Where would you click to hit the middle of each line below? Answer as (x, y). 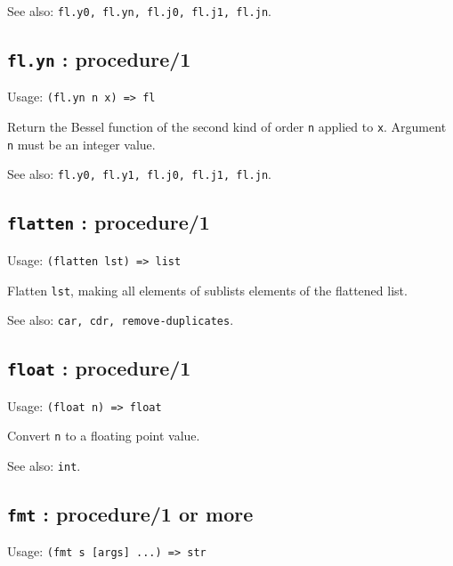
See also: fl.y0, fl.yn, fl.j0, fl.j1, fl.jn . (139, 11)
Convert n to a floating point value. (104, 436)
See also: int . (44, 465)
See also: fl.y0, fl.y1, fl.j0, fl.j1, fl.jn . (139, 174)
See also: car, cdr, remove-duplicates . (121, 320)
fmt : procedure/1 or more (130, 513)
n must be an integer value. (81, 144)
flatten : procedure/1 (109, 222)
